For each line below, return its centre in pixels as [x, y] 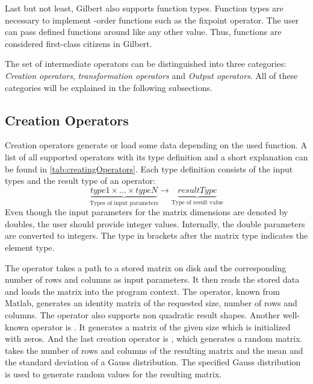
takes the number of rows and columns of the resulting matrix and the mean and [154, 350]
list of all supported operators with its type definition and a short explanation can [156, 156]
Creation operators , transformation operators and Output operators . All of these [151, 75]
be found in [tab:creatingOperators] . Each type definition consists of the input [149, 168]
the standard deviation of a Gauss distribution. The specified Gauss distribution [153, 362]
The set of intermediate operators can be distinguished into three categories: [146, 64]
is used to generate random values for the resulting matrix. [113, 373]
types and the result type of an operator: [80, 181]
